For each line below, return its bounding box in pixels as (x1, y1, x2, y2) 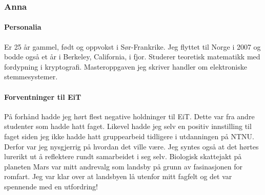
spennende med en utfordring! (4, 181, 98, 191)
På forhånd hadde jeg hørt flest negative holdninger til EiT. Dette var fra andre (4, 111, 255, 121)
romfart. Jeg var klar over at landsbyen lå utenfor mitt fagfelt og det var (4, 171, 232, 182)
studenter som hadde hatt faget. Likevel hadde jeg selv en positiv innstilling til (4, 121, 252, 132)
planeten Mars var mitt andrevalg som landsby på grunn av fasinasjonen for (4, 161, 242, 171)
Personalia (4, 21, 42, 32)
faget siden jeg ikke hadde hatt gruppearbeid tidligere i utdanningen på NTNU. (4, 131, 254, 141)
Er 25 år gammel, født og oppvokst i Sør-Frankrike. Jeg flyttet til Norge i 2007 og (4, 41, 261, 52)
